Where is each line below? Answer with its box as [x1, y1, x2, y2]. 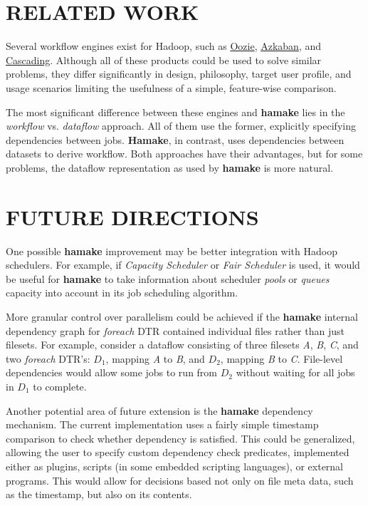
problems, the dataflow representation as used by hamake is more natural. [6, 160, 334, 175]
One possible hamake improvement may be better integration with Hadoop [6, 243, 337, 258]
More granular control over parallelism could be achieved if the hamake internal [6, 309, 358, 324]
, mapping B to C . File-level [220, 351, 343, 366]
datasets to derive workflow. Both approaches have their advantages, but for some [6, 146, 363, 161]
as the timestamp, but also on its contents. [6, 487, 192, 502]
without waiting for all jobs [236, 365, 355, 380]
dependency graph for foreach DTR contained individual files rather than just [6, 323, 345, 338]
